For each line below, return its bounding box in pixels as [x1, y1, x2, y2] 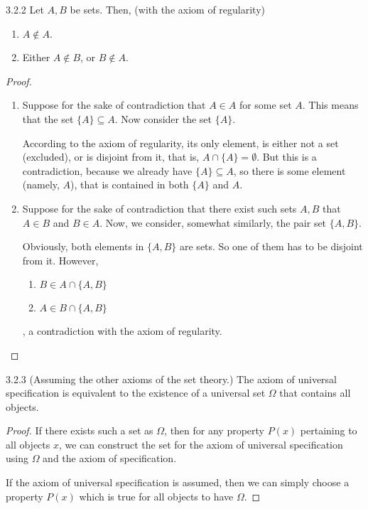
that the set [22, 111, 74, 126]
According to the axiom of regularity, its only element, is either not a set [22, 135, 339, 150]
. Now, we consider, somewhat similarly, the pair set [99, 215, 327, 230]
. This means [302, 97, 359, 112]
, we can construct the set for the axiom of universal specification [58, 436, 343, 451]
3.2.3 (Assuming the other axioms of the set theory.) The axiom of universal [6, 371, 337, 386]
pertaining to [300, 423, 357, 438]
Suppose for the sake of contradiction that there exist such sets [22, 200, 297, 215]
